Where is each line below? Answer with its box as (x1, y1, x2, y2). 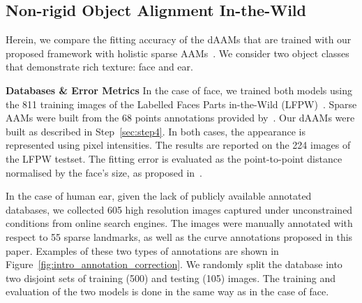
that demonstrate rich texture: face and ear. (6, 59, 193, 74)
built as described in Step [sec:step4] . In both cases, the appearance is (6, 124, 306, 138)
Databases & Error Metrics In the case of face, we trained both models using (6, 82, 352, 97)
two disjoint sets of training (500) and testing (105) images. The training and (6, 270, 335, 285)
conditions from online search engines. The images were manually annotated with (6, 216, 353, 230)
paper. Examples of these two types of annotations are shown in (6, 243, 279, 258)
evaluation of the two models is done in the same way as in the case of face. (6, 284, 329, 299)
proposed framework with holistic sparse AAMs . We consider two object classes (6, 45, 349, 60)
